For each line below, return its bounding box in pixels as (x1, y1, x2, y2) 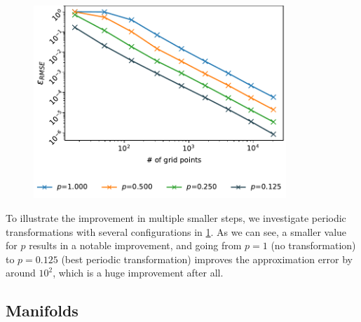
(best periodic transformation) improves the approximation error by (61, 251, 353, 266)
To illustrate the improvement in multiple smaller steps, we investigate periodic (6, 210, 346, 225)
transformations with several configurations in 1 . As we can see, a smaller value (6, 224, 347, 239)
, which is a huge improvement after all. (53, 265, 224, 280)
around (6, 265, 36, 280)
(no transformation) (271, 238, 356, 253)
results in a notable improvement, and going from (29, 238, 242, 253)
